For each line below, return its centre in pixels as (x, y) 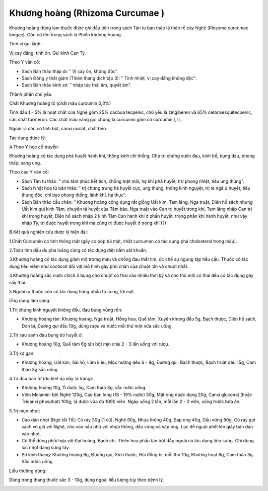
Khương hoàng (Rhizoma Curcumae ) (87, 13)
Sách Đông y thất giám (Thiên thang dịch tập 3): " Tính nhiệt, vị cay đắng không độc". (109, 78)
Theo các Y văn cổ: (29, 172)
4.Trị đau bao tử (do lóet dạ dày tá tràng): (51, 378)
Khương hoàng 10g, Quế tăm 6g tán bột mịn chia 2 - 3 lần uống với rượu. (96, 344)
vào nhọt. (31, 434)
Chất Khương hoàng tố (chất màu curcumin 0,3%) (60, 103)
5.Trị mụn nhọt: (25, 410)
